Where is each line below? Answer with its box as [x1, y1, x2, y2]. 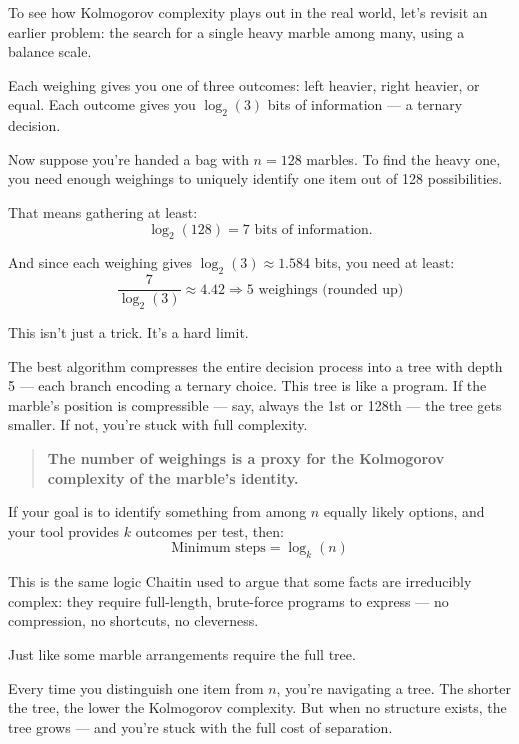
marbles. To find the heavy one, [306, 148, 501, 169]
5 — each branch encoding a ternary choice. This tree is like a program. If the [8, 375, 487, 396]
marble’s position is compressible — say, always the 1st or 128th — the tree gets [8, 394, 502, 415]
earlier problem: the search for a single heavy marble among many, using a [8, 21, 465, 42]
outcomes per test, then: [135, 520, 284, 541]
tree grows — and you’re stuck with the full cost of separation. [8, 716, 393, 737]
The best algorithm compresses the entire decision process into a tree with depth [8, 355, 503, 376]
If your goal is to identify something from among [8, 501, 307, 522]
